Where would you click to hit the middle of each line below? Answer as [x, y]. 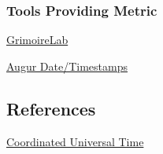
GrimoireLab [37, 40]
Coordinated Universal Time [75, 141]
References [51, 108]
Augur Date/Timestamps [67, 66]
